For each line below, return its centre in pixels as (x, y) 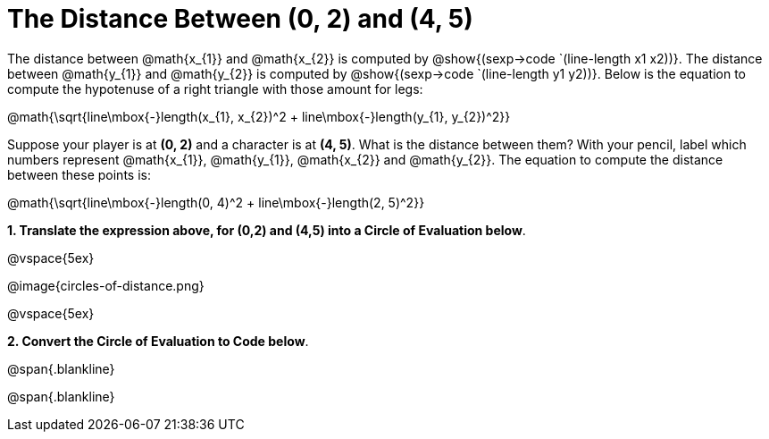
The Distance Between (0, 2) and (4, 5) (240, 19)
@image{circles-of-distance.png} (106, 285)
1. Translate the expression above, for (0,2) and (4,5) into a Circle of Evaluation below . (267, 230)
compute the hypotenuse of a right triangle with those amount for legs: (215, 89)
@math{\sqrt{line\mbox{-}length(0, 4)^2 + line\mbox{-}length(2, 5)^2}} (216, 202)
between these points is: (79, 174)
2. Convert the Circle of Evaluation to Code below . (158, 341)
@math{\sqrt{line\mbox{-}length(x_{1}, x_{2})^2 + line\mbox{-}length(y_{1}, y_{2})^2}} (259, 116)
